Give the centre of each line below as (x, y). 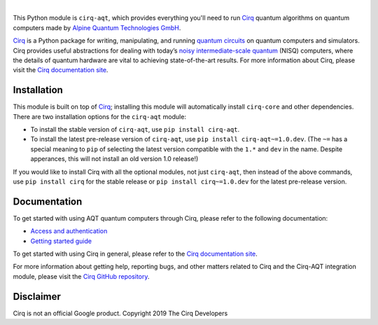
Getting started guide (61, 241)
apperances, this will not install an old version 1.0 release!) (114, 159)
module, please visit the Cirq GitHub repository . (81, 276)
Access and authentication (69, 231)
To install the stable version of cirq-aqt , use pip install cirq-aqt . (135, 130)
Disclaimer (37, 297)
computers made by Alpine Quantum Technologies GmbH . (97, 27)
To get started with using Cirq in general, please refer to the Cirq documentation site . (135, 254)
